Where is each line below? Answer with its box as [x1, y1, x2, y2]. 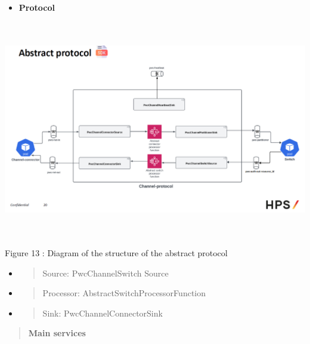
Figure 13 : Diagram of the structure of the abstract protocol [5, 247, 228, 259]
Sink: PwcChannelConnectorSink [42, 306, 163, 319]
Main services [28, 327, 86, 339]
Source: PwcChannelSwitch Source [42, 266, 169, 279]
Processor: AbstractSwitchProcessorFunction [42, 287, 206, 299]
